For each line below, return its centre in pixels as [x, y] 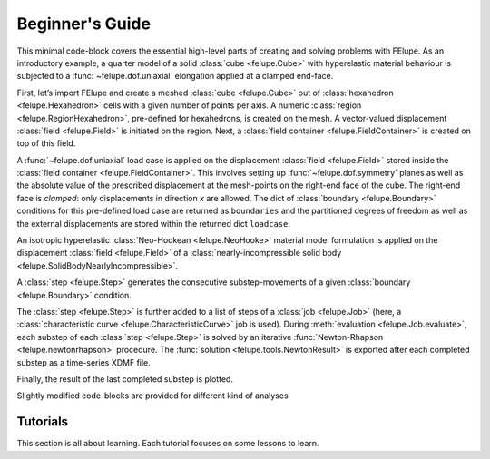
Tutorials [42, 422]
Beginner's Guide [84, 24]
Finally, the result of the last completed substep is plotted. [125, 379]
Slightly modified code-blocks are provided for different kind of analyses [153, 396]
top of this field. [46, 143]
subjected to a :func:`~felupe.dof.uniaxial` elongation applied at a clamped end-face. [175, 76]
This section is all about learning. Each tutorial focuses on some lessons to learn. [168, 444]
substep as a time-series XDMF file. [84, 362]
